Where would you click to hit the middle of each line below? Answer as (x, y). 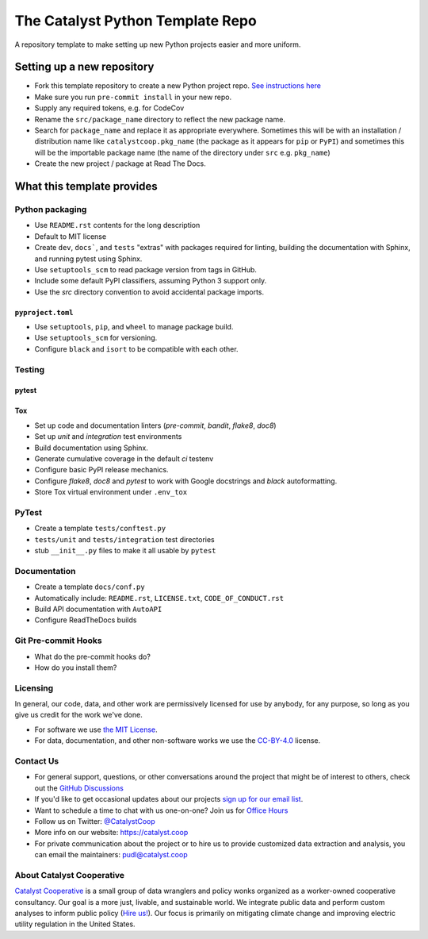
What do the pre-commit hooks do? (92, 656)
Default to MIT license (71, 236)
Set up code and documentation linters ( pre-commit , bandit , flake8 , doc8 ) (155, 425)
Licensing (34, 688)
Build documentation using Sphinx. (91, 448)
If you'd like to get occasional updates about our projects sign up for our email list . (169, 799)
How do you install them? (76, 668)
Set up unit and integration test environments (108, 437)
